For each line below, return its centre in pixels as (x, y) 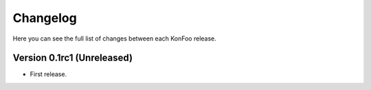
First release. (48, 74)
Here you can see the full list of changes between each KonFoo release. (114, 38)
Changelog (45, 18)
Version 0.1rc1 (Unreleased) (73, 58)
